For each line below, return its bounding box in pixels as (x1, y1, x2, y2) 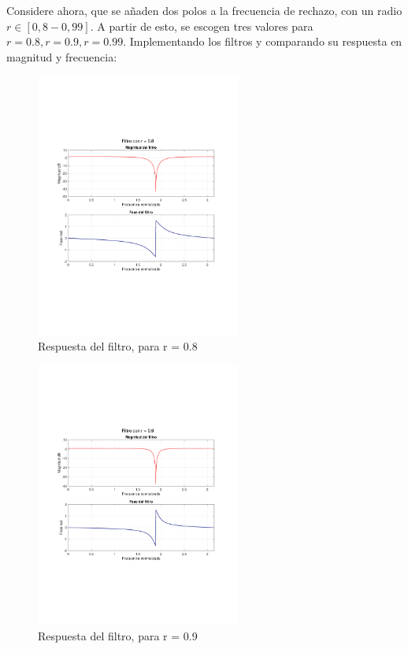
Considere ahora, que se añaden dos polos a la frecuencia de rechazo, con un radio (6, 2, 402, 18)
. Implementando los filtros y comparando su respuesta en (123, 33, 402, 50)
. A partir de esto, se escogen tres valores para (90, 17, 313, 34)
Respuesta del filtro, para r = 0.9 (38, 627, 198, 643)
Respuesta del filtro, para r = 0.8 (38, 338, 198, 354)
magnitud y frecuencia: (6, 48, 117, 65)
